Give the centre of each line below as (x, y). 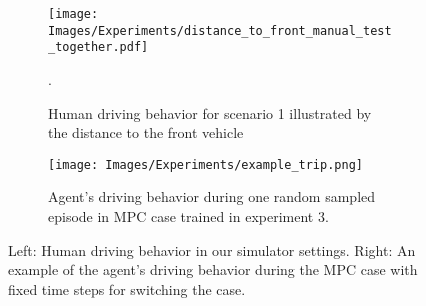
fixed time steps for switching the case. (127, 288)
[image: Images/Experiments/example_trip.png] (205, 164)
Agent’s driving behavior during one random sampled (212, 196)
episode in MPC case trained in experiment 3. (188, 216)
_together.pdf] (98, 47)
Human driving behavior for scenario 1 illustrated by (210, 112)
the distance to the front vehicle (146, 132)
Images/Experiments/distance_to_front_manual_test (220, 30)
